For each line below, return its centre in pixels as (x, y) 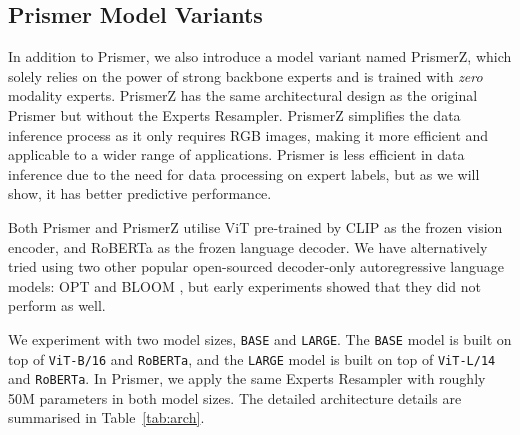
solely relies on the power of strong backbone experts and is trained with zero (245, 75)
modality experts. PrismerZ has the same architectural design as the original (243, 95)
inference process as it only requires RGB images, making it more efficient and (248, 134)
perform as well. (57, 305)
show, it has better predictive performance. (140, 193)
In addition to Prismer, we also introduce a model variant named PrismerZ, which (260, 56)
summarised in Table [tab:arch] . (106, 417)
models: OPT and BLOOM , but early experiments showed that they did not (245, 285)
